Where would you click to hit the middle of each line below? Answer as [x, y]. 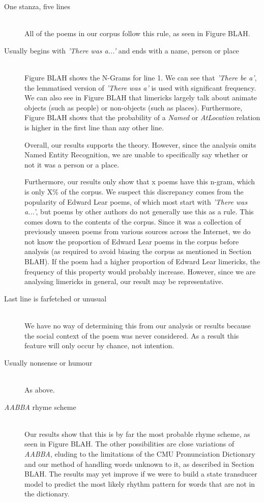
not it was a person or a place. [72, 164]
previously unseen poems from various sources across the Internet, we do [138, 231]
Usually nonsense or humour [48, 362]
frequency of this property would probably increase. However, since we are [140, 271]
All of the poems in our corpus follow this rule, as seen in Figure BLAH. [137, 33]
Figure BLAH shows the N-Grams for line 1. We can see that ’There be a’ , [141, 77]
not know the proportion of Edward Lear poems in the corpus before [132, 241]
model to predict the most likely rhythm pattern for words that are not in [140, 483]
